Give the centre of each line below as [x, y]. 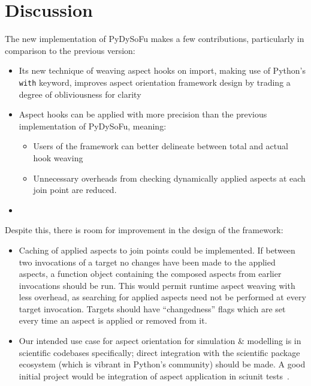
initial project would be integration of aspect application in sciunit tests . [154, 376]
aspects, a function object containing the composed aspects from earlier [150, 274]
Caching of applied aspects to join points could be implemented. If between [157, 250]
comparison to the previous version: [70, 50]
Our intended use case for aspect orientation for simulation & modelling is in [160, 341]
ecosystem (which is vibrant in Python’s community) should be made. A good [162, 364]
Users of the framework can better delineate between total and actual [161, 146]
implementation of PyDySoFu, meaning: [93, 126]
